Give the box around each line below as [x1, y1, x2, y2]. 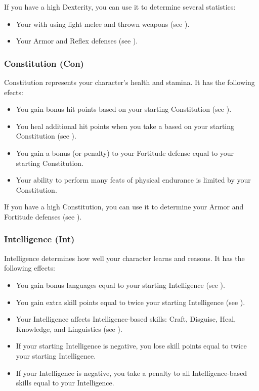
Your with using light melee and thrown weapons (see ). [16, 18, 190, 29]
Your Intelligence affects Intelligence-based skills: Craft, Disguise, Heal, [16, 314, 236, 324]
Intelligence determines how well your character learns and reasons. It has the [4, 252, 245, 263]
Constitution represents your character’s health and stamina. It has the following [4, 77, 255, 87]
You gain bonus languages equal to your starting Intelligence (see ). [16, 279, 225, 290]
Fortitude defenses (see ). [4, 211, 82, 222]
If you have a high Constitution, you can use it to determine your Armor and [4, 201, 244, 212]
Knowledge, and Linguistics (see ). [16, 323, 122, 334]
